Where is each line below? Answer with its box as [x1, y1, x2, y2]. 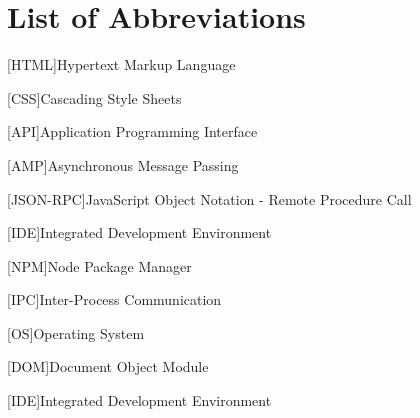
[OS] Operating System [7, 322, 145, 343]
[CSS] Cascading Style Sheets [7, 87, 182, 108]
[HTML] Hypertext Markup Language [7, 54, 236, 75]
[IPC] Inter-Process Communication [7, 289, 222, 310]
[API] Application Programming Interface [7, 121, 258, 142]
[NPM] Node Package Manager [7, 255, 192, 276]
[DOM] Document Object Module [7, 356, 209, 377]
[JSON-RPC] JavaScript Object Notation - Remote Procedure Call [7, 188, 412, 209]
